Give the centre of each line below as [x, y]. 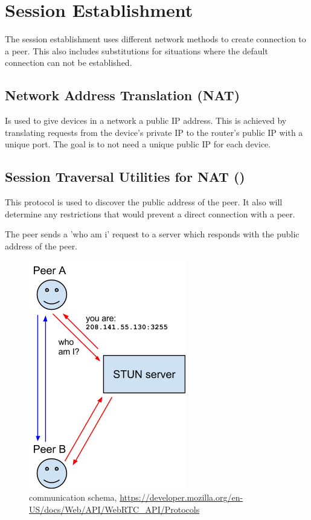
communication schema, [73, 497]
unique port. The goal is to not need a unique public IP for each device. [138, 144]
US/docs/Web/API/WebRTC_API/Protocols [114, 509]
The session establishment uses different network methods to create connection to [155, 39]
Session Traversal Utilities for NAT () [125, 177]
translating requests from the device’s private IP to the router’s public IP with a [154, 132]
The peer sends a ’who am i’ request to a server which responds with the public [152, 234]
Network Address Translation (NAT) [123, 95]
